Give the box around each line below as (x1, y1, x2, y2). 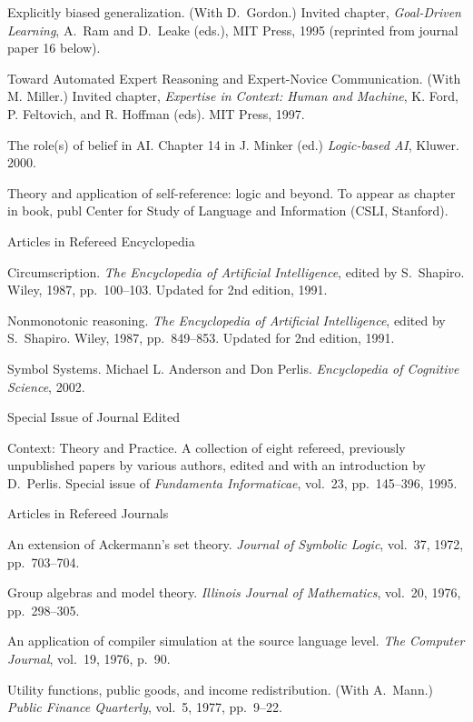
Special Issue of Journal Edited (7, 407, 180, 426)
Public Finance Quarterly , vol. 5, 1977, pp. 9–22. (7, 697, 282, 717)
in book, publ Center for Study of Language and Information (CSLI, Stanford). (7, 201, 448, 220)
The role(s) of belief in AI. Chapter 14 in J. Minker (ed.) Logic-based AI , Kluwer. (7, 135, 459, 154)
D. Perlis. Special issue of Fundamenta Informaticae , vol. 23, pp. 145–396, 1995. (7, 473, 458, 492)
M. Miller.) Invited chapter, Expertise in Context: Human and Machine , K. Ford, (7, 86, 458, 105)
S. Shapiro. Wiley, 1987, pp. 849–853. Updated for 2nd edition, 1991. (7, 328, 395, 347)
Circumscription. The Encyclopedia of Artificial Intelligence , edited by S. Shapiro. (7, 262, 465, 281)
